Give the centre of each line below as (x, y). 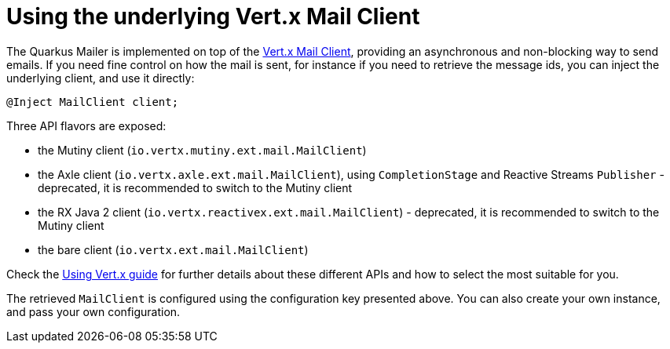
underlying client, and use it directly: (101, 78)
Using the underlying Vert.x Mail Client (213, 16)
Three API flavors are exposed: (86, 125)
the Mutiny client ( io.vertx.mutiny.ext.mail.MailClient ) (202, 150)
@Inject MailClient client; (93, 102)
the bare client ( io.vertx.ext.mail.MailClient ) (173, 249)
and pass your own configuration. (93, 311)
